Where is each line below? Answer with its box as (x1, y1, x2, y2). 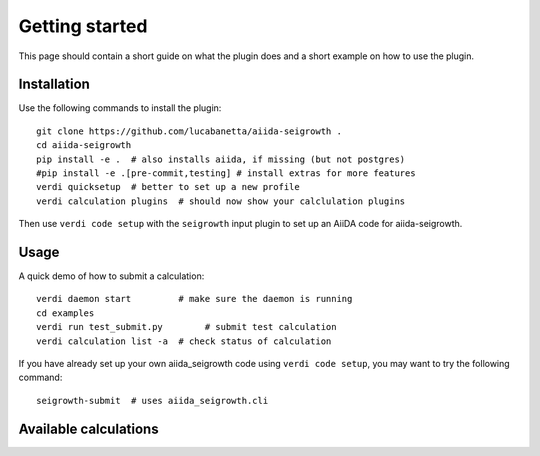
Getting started (18, 15, 148, 37)
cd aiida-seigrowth (36, 140, 132, 151)
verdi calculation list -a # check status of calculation (36, 335, 332, 347)
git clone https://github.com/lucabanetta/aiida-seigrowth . (36, 125, 342, 137)
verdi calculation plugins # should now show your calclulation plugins (36, 195, 406, 207)
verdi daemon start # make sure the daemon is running (36, 293, 353, 305)
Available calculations (18, 420, 159, 437)
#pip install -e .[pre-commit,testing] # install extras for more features (36, 168, 416, 179)
